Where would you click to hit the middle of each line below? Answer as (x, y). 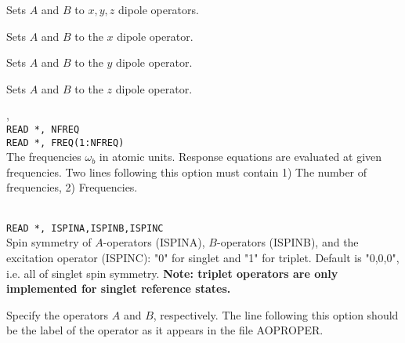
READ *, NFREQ (43, 129)
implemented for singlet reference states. (119, 288)
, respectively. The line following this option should (276, 314)
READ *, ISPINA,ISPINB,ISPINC (85, 228)
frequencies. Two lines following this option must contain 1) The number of (187, 171)
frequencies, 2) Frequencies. (72, 187)
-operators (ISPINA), (154, 242)
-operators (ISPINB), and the (287, 242)
